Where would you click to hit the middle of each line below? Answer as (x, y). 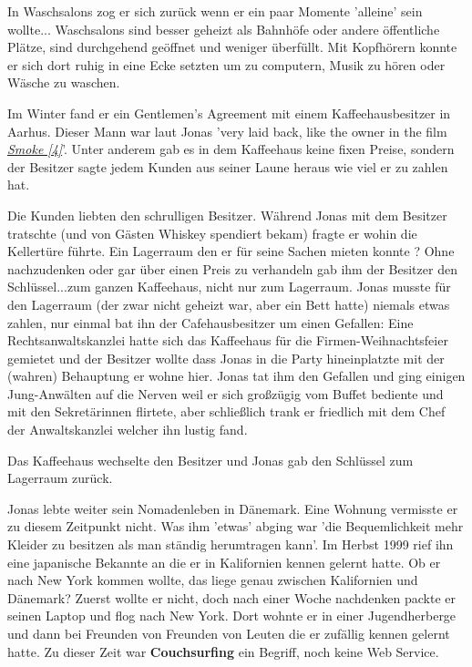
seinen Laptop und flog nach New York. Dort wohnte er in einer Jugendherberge (232, 616)
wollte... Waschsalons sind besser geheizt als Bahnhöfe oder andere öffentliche (224, 29)
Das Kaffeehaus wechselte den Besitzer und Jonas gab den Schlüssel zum (210, 460)
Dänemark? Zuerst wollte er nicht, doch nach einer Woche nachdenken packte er (231, 597)
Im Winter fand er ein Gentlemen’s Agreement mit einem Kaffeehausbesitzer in (229, 113)
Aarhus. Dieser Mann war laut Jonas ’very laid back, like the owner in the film (227, 131)
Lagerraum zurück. (60, 478)
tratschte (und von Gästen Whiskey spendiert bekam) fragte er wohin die (212, 233)
